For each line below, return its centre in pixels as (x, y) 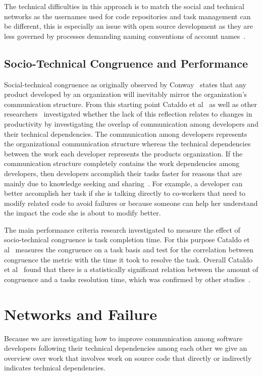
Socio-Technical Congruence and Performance (126, 63)
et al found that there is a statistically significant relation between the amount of (131, 269)
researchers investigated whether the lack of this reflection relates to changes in (128, 114)
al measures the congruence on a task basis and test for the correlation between (129, 250)
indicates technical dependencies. (55, 368)
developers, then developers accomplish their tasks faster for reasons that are (123, 173)
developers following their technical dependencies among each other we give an (126, 348)
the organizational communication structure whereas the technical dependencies (127, 144)
